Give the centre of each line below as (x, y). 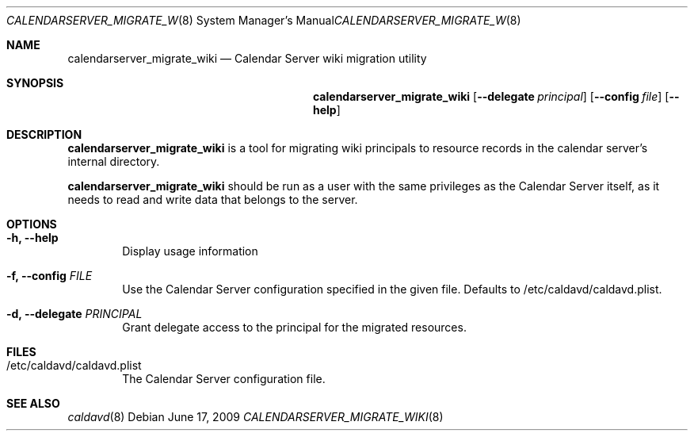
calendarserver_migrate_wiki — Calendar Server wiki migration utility (247, 58)
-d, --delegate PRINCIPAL (74, 314)
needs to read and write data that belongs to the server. (213, 199)
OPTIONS (32, 224)
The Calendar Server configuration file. (224, 379)
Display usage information (190, 251)
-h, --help (32, 238)
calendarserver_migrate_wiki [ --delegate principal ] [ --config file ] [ (491, 96)
